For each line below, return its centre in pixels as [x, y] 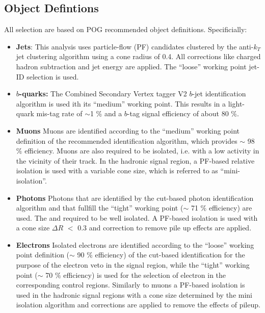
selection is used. [53, 76]
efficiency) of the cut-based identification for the [170, 255]
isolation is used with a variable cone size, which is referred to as [117, 171]
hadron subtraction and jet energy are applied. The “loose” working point [131, 66]
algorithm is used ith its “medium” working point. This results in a [121, 103]
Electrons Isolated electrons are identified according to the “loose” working [135, 244]
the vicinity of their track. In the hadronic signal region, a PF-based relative [135, 160]
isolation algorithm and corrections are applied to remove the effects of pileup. [138, 305]
